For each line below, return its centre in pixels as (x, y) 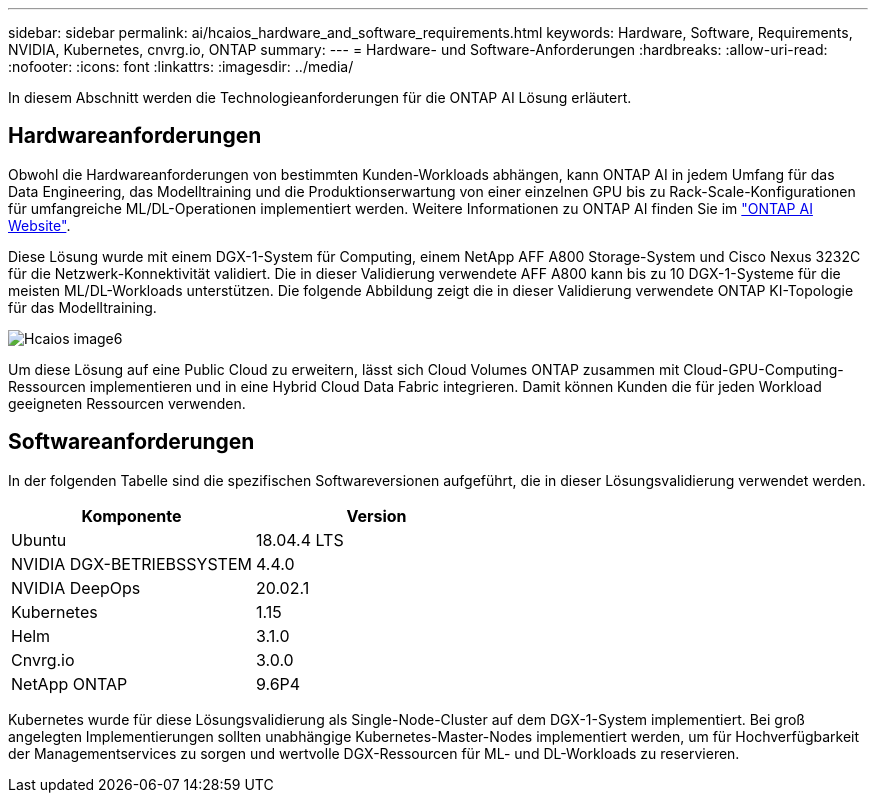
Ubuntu (39, 539)
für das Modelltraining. (82, 307)
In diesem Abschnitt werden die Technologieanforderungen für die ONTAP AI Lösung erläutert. (320, 97)
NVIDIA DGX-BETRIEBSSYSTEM (131, 563)
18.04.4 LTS (299, 539)
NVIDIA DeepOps (76, 587)
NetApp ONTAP (69, 683)
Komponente (131, 515)
